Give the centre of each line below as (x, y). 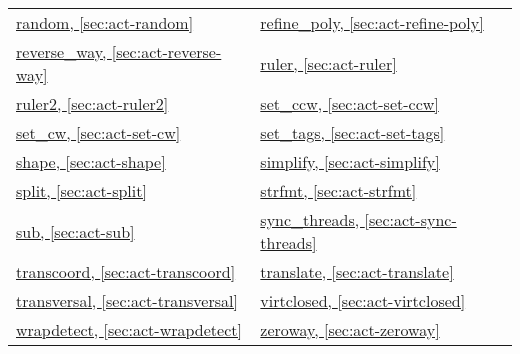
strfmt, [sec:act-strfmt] (338, 190)
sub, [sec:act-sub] (75, 231)
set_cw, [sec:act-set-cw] (98, 132)
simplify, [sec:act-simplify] (350, 161)
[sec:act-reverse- (166, 51)
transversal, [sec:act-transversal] (127, 300)
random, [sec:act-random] (105, 22)
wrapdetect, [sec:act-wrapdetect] (129, 329)
